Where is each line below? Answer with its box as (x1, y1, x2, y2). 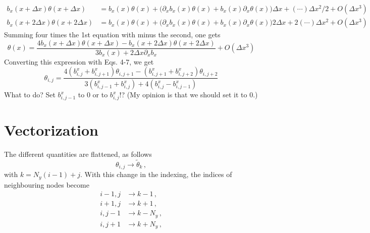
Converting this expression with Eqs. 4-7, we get (4, 56, 154, 67)
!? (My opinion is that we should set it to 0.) (119, 89, 258, 100)
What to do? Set (4, 89, 56, 100)
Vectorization (4, 120, 98, 140)
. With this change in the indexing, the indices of (80, 169, 232, 180)
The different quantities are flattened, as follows (4, 149, 152, 159)
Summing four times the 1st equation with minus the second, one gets (4, 29, 221, 40)
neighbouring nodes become (4, 179, 89, 190)
